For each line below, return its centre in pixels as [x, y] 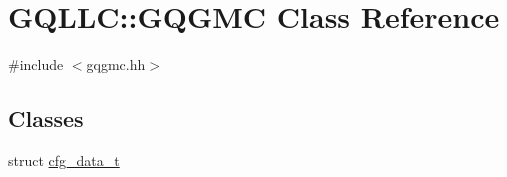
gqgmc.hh [116, 64]
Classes [46, 118]
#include [36, 64]
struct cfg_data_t [64, 159]
